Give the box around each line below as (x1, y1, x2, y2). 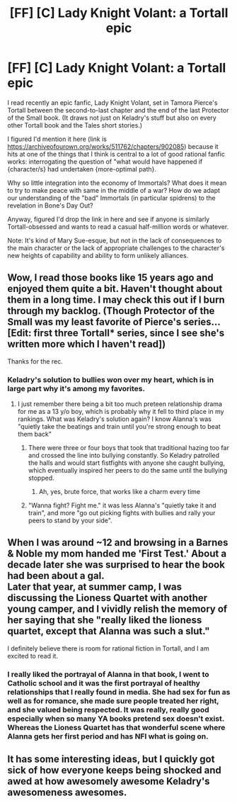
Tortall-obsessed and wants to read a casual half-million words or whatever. (7, 222, 229, 231)
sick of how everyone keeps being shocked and (7, 764, 221, 777)
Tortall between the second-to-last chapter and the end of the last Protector (7, 106, 229, 114)
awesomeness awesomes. (7, 787, 127, 799)
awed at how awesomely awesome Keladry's (7, 775, 210, 787)
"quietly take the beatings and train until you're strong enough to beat (17, 422, 221, 431)
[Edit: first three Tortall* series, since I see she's (7, 327, 225, 339)
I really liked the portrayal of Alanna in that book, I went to (7, 669, 210, 679)
